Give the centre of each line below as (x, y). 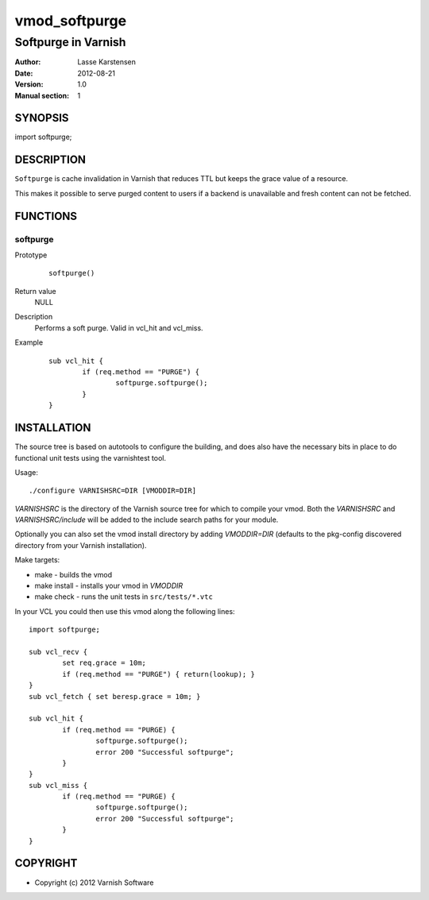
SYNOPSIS (42, 118)
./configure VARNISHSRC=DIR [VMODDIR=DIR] (113, 491)
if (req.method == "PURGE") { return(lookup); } (159, 674)
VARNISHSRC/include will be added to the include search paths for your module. (147, 520)
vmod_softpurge (71, 21)
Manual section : (42, 95)
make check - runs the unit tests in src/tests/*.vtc (124, 597)
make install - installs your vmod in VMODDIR (109, 586)
